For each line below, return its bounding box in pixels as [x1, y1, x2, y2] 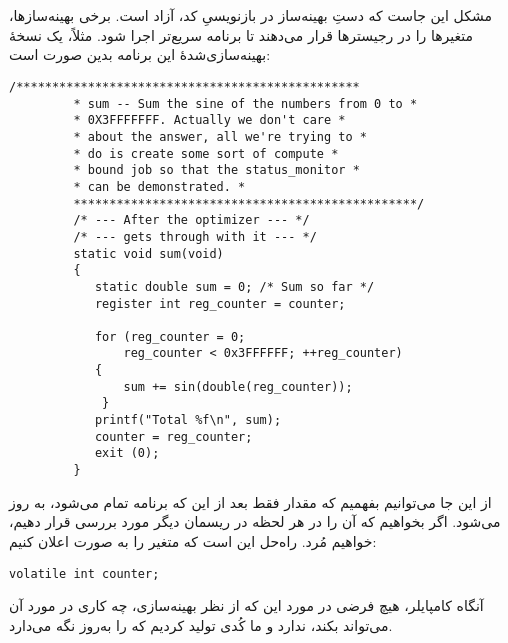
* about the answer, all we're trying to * [73, 129, 367, 144]
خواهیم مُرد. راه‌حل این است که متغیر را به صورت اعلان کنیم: [9, 530, 377, 551]
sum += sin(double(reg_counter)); [123, 379, 353, 394]
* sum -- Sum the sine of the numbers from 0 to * [73, 96, 418, 111]
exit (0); [94, 446, 160, 461]
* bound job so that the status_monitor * [73, 163, 360, 178]
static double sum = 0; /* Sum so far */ [94, 279, 375, 294]
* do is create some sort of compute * [73, 146, 339, 161]
